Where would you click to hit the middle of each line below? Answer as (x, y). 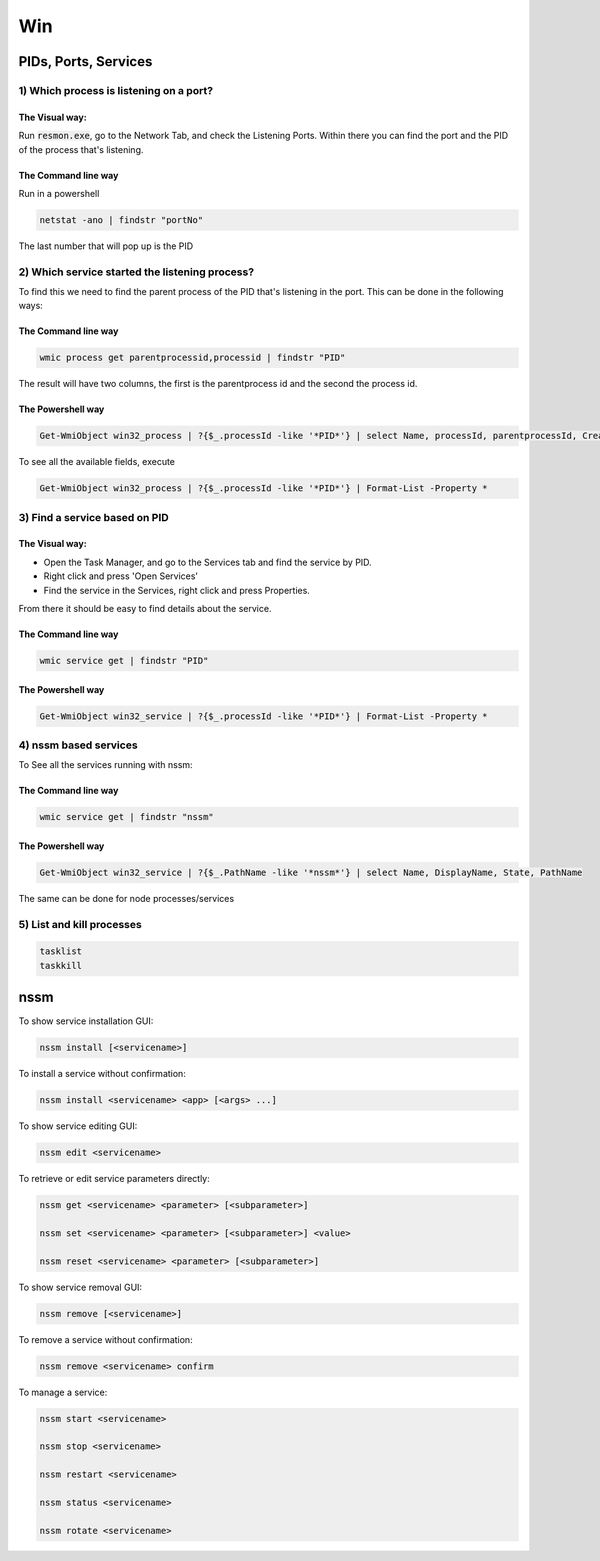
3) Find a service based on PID (93, 517)
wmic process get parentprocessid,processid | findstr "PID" (192, 358)
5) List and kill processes (80, 924)
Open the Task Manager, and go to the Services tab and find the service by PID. (207, 562)
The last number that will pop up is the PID (106, 246)
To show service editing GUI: (78, 1126)
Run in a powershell (59, 193)
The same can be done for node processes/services (126, 898)
